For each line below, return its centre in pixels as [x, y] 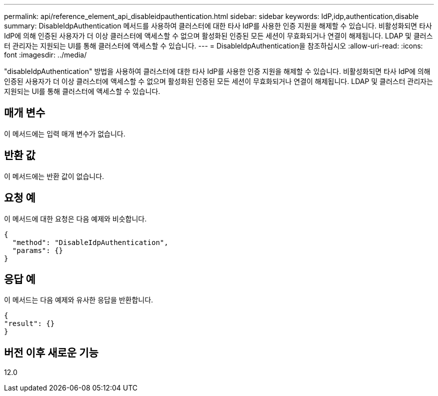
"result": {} [29, 324]
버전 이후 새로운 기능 [51, 352]
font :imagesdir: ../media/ [45, 55]
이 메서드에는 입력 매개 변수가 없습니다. [65, 133]
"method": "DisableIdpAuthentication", [90, 242]
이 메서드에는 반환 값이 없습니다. [54, 176]
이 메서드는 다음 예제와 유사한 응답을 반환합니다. [79, 300]
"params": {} [38, 250]
